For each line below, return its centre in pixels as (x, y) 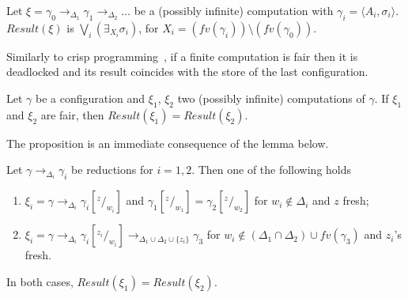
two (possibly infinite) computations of (271, 98)
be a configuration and (91, 98)
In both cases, (40, 281)
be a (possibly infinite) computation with (234, 10)
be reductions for (112, 170)
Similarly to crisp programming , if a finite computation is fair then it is (182, 56)
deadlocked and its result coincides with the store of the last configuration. (187, 72)
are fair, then (72, 114)
